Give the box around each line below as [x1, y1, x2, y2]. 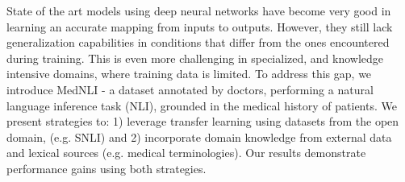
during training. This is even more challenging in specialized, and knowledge [6, 49, 384, 66]
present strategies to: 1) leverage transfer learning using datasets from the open [6, 113, 399, 130]
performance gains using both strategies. [6, 159, 207, 176]
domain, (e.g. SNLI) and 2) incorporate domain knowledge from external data [6, 128, 392, 145]
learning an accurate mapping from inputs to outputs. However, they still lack [6, 18, 393, 35]
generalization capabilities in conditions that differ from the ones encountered [6, 34, 390, 51]
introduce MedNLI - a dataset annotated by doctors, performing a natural [6, 81, 374, 97]
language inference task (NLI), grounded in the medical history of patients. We [6, 97, 397, 114]
